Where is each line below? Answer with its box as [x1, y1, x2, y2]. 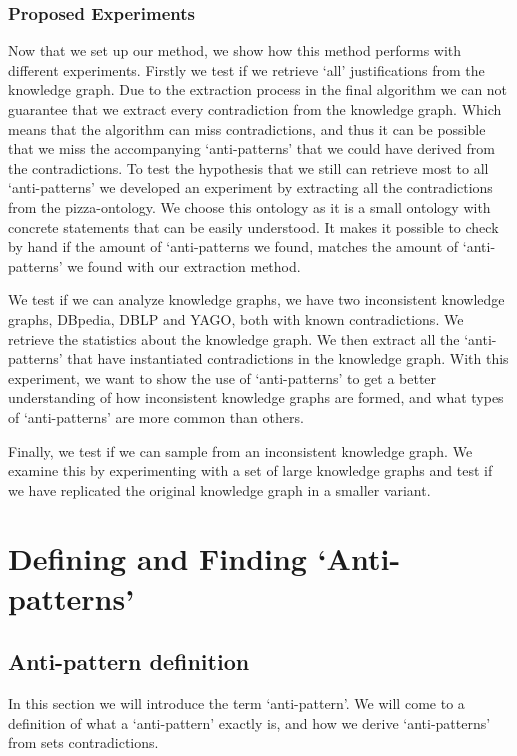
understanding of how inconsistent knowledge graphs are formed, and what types [8, 387, 504, 408]
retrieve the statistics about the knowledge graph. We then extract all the [8, 328, 460, 349]
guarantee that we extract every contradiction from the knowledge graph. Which [8, 99, 502, 119]
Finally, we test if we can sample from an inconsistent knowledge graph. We [8, 440, 473, 461]
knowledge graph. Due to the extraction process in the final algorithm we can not [8, 79, 508, 100]
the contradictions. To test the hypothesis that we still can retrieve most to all [8, 157, 489, 178]
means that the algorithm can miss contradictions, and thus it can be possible [8, 118, 486, 139]
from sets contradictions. [8, 732, 159, 753]
